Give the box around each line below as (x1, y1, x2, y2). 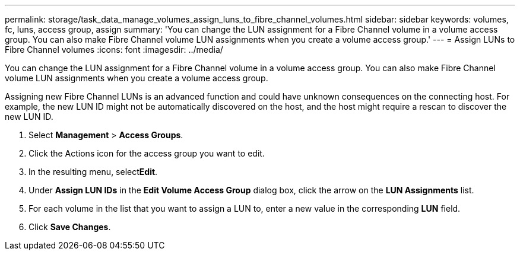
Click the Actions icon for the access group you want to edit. (28, 148, 265, 158)
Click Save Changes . (28, 222, 111, 232)
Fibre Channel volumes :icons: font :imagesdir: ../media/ (5, 44, 223, 55)
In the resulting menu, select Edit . (28, 167, 158, 177)
